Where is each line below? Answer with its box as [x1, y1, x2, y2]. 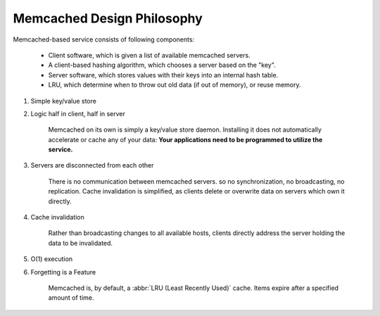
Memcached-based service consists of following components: [13, 35, 195, 44]
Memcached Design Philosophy [13, 11, 203, 26]
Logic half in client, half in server [30, 109, 126, 118]
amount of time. [48, 293, 94, 302]
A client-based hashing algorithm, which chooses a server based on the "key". [48, 61, 276, 70]
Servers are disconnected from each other [30, 161, 154, 170]
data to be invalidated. [48, 239, 113, 247]
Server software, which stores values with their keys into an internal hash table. [48, 70, 279, 79]
